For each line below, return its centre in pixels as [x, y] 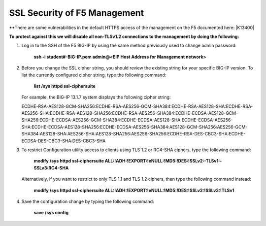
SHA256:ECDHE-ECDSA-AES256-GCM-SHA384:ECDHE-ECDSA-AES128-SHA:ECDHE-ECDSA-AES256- [127, 120]
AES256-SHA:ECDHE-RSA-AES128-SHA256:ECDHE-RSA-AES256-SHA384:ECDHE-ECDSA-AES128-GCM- [130, 113]
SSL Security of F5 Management [77, 13]
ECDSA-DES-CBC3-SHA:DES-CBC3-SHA [64, 141]
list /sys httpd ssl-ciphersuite [65, 86]
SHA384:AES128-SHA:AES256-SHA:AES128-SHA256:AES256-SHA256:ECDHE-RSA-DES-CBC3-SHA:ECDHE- [133, 134]
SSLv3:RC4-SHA [51, 168]
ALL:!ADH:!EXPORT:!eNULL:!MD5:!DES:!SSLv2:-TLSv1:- [163, 161]
